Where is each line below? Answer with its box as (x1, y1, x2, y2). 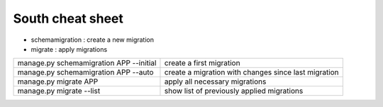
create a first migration (164, 58, 240, 68)
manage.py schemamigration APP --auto (17, 67, 154, 77)
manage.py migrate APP (17, 77, 99, 86)
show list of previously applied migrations (164, 86, 304, 96)
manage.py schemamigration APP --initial (17, 58, 157, 68)
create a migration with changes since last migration (164, 67, 340, 77)
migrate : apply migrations (30, 45, 108, 53)
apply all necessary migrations (164, 77, 267, 86)
